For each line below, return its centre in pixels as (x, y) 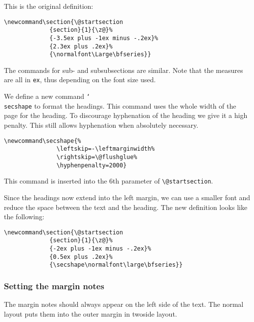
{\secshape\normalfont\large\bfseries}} (116, 265)
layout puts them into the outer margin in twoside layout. (91, 313)
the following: (24, 217)
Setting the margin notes (54, 286)
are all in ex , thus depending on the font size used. (80, 80)
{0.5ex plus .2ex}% (81, 257)
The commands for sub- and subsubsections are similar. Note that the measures (124, 70)
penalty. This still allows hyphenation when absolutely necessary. (101, 125)
